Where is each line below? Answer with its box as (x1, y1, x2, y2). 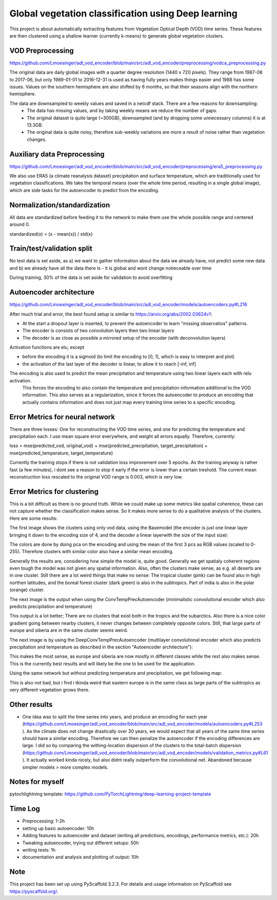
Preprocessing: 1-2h (22, 818, 65, 824)
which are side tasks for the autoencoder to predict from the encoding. (9, 187, 160, 193)
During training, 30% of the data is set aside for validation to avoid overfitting (9, 274, 173, 280)
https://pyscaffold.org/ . (9, 888, 58, 894)
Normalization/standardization (9, 201, 110, 209)
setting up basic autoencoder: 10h (22, 825, 94, 831)
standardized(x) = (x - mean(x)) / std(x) (9, 231, 93, 237)
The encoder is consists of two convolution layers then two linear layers (22, 327, 174, 334)
